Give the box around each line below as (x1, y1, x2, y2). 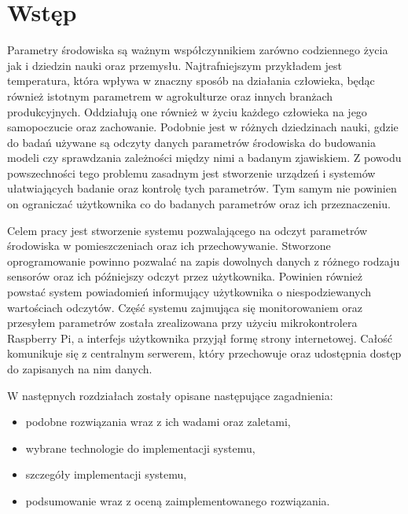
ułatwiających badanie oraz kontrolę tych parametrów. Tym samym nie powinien (7, 180, 397, 196)
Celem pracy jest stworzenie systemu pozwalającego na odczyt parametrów (7, 222, 368, 238)
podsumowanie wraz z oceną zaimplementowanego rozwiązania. (25, 492, 330, 508)
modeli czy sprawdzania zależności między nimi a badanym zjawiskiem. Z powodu (7, 149, 402, 166)
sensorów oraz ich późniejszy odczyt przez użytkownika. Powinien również (7, 268, 363, 285)
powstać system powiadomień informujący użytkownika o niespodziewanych (7, 284, 372, 300)
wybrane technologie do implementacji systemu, (25, 439, 255, 456)
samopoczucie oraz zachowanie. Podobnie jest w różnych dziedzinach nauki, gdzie (7, 119, 399, 135)
